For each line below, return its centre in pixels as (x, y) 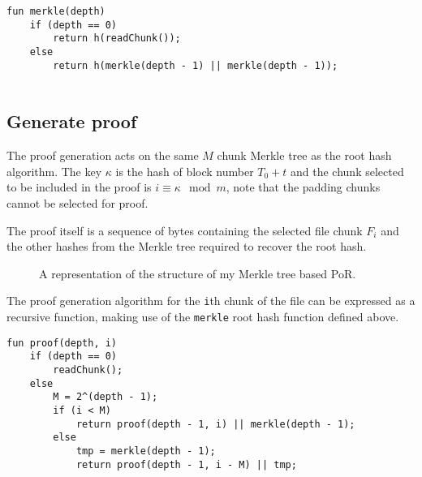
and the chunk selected (347, 171)
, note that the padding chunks (303, 187)
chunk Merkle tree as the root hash (304, 155)
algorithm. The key (54, 171)
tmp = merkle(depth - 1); (146, 451)
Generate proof (72, 121)
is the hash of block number (185, 171)
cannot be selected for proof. (78, 202)
